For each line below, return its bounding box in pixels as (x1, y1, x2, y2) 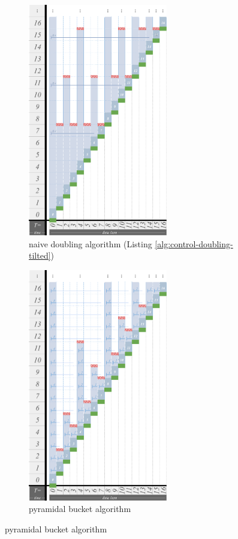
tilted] (29, 249, 51, 262)
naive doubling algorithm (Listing (29, 237, 152, 250)
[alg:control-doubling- (155, 237, 233, 250)
